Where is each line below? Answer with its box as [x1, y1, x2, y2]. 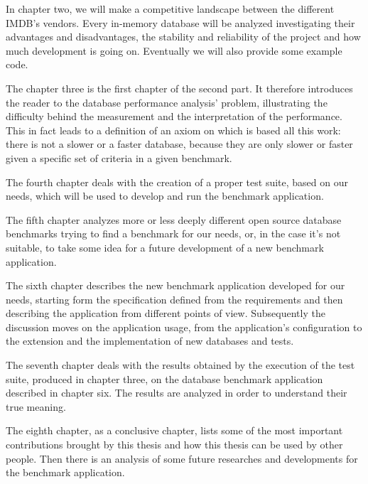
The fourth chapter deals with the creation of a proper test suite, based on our [6, 174, 348, 189]
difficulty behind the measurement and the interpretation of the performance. [6, 109, 342, 124]
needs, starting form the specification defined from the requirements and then [6, 291, 343, 306]
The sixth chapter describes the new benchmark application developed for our [6, 278, 345, 293]
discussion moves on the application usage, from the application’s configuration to [6, 319, 362, 334]
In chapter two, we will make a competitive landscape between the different [6, 1, 335, 16]
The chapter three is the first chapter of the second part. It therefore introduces [6, 80, 353, 95]
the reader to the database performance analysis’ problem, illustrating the [6, 95, 328, 109]
